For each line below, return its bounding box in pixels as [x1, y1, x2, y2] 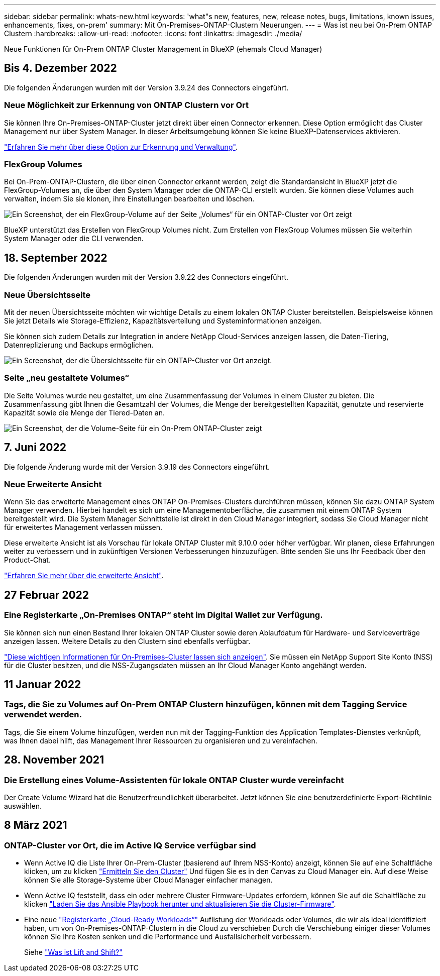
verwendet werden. [4, 709, 82, 720]
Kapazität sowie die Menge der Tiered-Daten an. [4, 408, 165, 417]
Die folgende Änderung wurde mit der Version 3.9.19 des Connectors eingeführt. [4, 462, 270, 471]
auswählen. [4, 801, 42, 810]
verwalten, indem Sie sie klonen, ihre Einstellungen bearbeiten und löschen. [4, 194, 255, 203]
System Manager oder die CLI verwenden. [4, 234, 144, 243]
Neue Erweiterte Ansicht [4, 479, 102, 489]
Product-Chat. [4, 556, 51, 565]
